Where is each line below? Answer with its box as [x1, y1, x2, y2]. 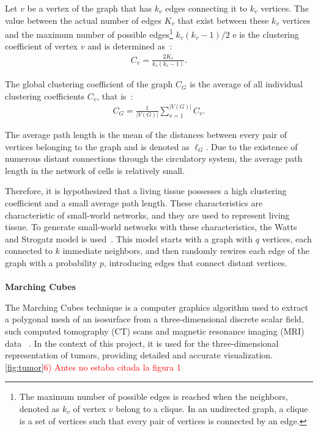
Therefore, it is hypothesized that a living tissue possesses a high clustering [5, 184, 287, 197]
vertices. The [261, 2, 309, 14]
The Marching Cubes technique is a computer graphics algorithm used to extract [5, 300, 308, 313]
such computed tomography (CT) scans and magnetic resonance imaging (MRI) [5, 324, 305, 337]
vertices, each [262, 232, 312, 245]
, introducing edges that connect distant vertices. [103, 256, 287, 269]
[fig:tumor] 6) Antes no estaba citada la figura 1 [5, 360, 182, 373]
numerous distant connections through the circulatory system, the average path [5, 152, 303, 165]
